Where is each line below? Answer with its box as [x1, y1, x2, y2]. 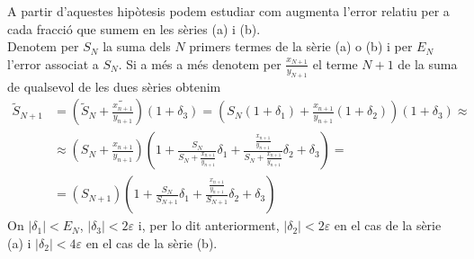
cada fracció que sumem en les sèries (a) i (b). [7, 19, 261, 38]
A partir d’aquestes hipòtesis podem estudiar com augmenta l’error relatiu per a [7, 2, 450, 20]
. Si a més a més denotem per [118, 54, 282, 73]
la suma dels [103, 37, 171, 56]
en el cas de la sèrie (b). [85, 233, 218, 252]
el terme [312, 54, 358, 73]
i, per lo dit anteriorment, [138, 216, 280, 235]
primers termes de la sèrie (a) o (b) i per [189, 37, 413, 56]
